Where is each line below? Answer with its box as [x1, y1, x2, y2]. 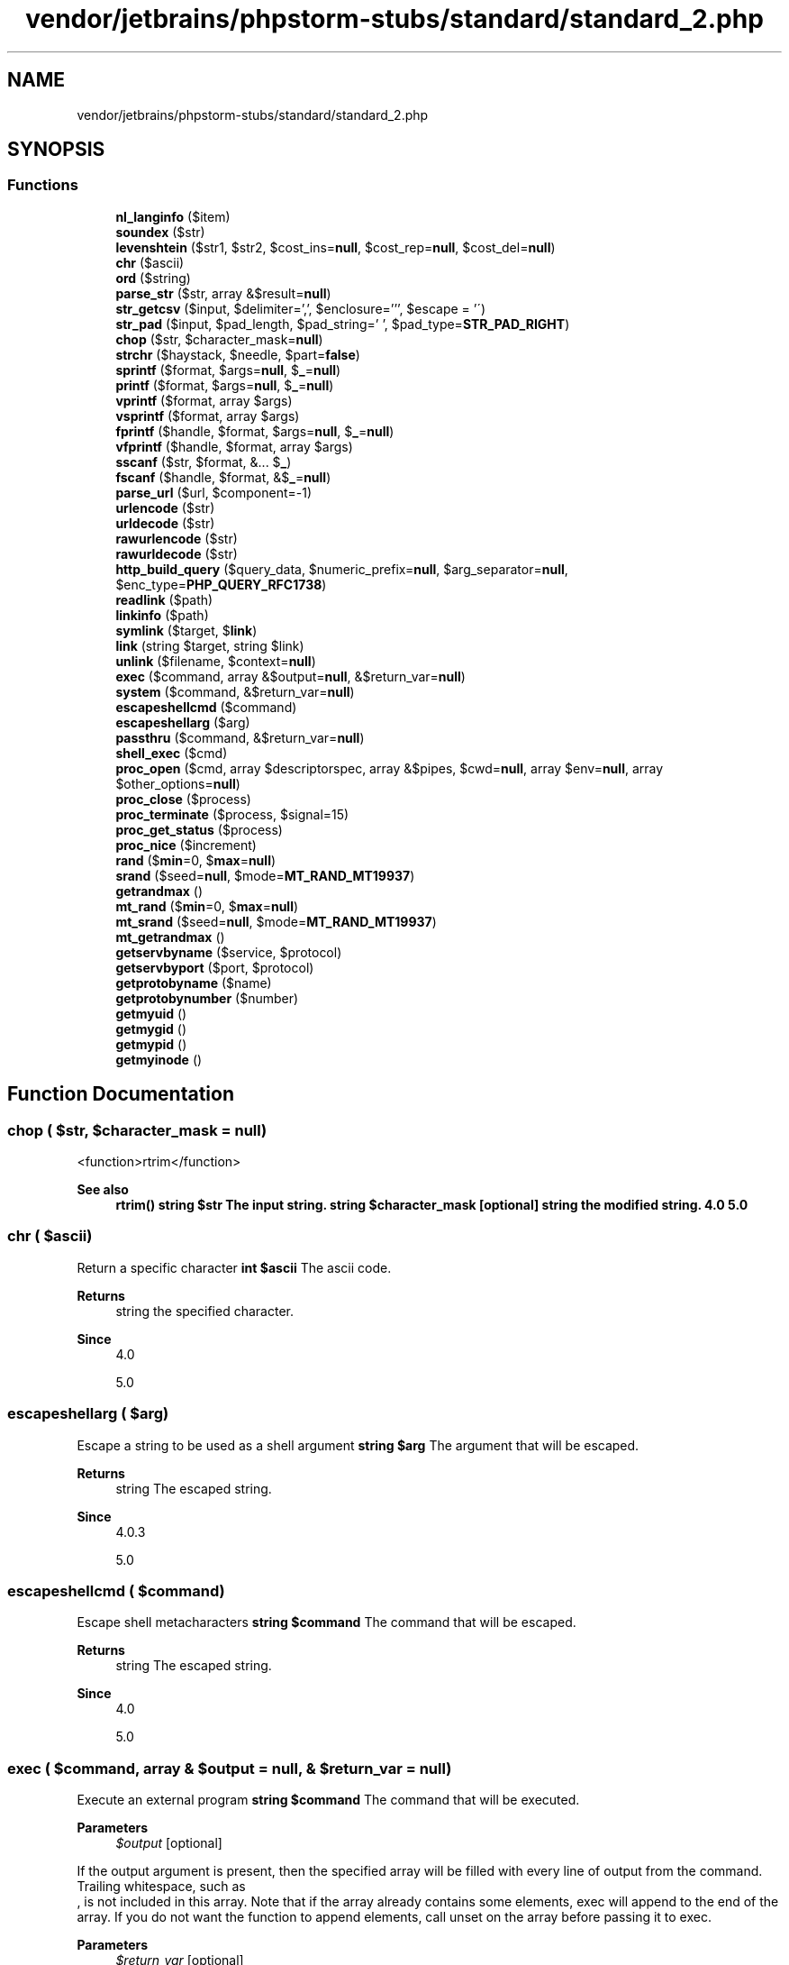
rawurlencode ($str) [115, 530, 238, 546]
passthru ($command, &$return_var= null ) [115, 729, 365, 745]
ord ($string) [115, 270, 191, 286]
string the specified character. [115, 1302, 294, 1319]
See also [77, 1182, 129, 1198]
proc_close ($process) [115, 791, 251, 807]
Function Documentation [7, 1083, 234, 1106]
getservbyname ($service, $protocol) [115, 944, 342, 960]
